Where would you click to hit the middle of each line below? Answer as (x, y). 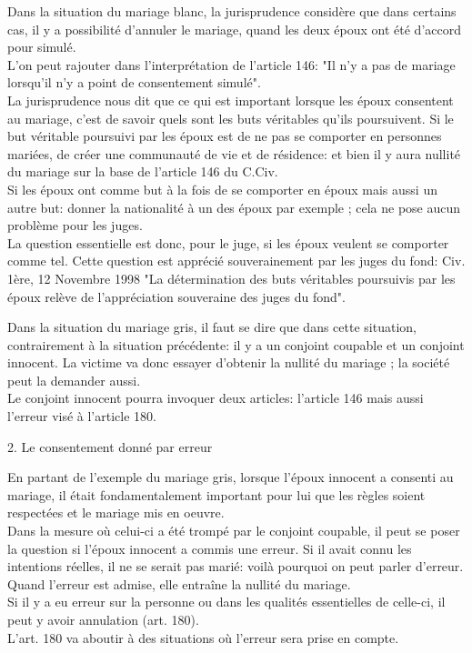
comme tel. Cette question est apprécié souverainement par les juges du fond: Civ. (236, 261)
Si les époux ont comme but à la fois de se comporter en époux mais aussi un (222, 189)
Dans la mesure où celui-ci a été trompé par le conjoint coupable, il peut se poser (234, 531)
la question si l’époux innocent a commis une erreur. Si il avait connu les (210, 548)
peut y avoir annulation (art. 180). (103, 619)
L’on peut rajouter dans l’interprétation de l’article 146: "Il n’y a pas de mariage (231, 64)
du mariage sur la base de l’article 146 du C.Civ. (143, 171)
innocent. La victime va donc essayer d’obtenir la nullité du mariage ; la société (229, 362)
